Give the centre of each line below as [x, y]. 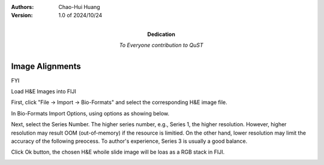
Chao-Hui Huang [79, 7]
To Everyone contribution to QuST [161, 45]
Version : [22, 16]
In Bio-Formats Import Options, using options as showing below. [90, 113]
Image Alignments [46, 66]
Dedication [161, 34]
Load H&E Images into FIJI [43, 91]
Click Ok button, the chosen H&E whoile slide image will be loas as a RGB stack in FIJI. [118, 152]
